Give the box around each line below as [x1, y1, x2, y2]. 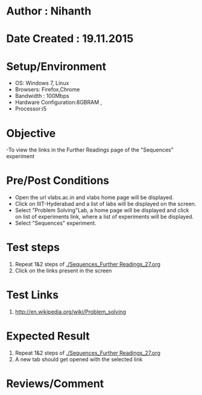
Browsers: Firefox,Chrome [14, 86, 80, 93]
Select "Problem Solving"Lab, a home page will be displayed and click [14, 207, 189, 214]
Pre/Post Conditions [6, 174, 110, 188]
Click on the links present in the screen [14, 267, 112, 274]
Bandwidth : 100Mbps [14, 92, 69, 100]
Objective [6, 126, 56, 140]
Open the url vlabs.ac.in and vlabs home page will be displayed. [14, 194, 174, 201]
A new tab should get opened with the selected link [14, 356, 143, 363]
